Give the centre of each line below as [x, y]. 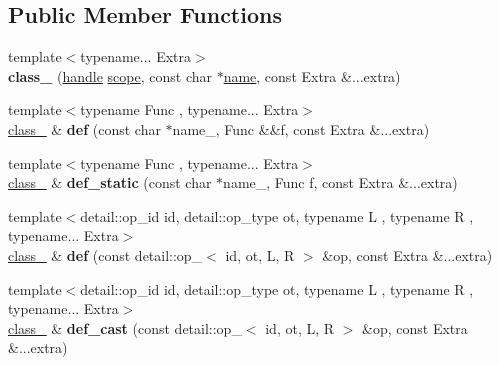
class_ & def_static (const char [110, 182]
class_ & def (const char [84, 128]
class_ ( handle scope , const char [110, 75]
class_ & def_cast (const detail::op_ [125, 327]
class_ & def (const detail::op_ [105, 254]
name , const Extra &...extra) [312, 75]
